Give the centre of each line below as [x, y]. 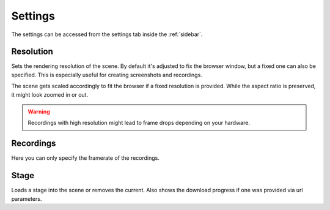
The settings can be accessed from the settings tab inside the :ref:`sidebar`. [107, 34]
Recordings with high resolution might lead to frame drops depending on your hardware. [139, 123]
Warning [39, 112]
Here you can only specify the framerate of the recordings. [86, 158]
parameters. [27, 198]
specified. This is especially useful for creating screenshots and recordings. [107, 75]
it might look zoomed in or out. [50, 94]
